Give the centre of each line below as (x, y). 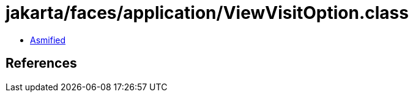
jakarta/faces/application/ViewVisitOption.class (207, 13)
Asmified (48, 40)
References (41, 63)
